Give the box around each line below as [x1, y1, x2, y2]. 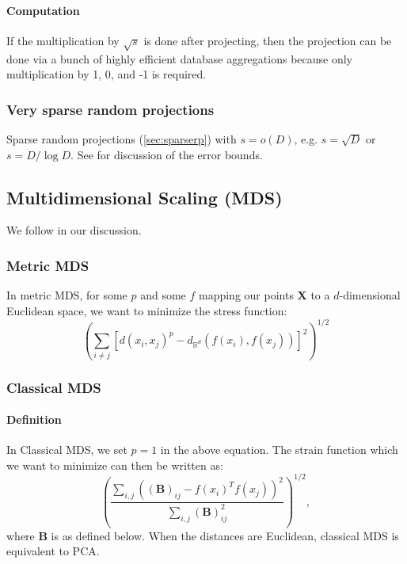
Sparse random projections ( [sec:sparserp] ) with [6, 130, 237, 147]
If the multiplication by [6, 32, 120, 48]
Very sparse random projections [6, 99, 215, 119]
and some [140, 287, 186, 303]
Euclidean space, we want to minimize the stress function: [6, 302, 287, 318]
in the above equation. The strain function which [160, 441, 398, 458]
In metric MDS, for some [6, 287, 127, 303]
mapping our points [198, 287, 294, 303]
